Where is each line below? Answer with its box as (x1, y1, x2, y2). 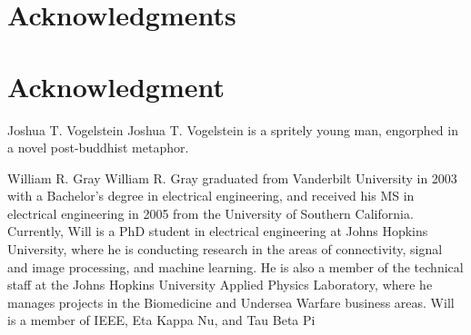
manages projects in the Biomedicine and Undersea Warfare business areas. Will (7, 292, 455, 311)
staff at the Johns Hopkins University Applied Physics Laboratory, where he (7, 275, 433, 294)
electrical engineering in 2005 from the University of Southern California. (7, 203, 414, 222)
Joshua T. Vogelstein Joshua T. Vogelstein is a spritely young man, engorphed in (7, 120, 458, 139)
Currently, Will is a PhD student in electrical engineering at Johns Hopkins (7, 222, 428, 241)
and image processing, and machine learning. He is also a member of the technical (7, 257, 464, 276)
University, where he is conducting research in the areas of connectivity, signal (7, 240, 443, 259)
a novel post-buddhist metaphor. (7, 138, 189, 157)
